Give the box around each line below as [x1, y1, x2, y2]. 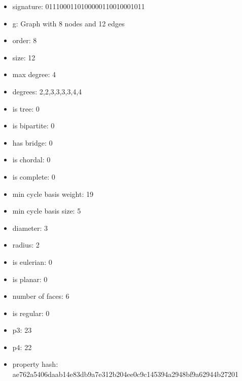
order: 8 [12, 35, 37, 46]
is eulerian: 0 [12, 256, 52, 267]
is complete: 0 [12, 171, 55, 182]
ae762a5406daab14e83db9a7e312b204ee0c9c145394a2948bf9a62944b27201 [12, 369, 239, 379]
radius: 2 [12, 239, 40, 250]
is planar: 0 [12, 273, 48, 284]
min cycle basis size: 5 [12, 205, 81, 216]
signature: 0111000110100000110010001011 [12, 1, 145, 11]
